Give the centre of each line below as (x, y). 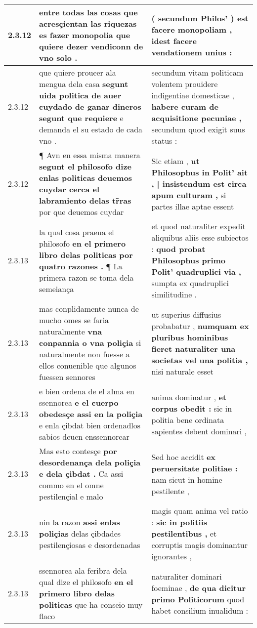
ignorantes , (171, 556)
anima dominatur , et (189, 397)
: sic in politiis (179, 522)
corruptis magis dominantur (199, 545)
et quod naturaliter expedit (198, 226)
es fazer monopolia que (85, 35)
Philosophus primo (189, 260)
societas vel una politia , (200, 360)
